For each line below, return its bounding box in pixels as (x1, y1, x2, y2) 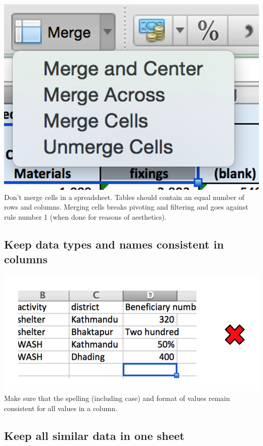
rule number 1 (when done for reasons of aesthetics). (4, 211, 167, 222)
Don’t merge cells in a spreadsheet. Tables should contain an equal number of (4, 191, 245, 202)
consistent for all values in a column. (4, 402, 117, 413)
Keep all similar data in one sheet (4, 427, 185, 443)
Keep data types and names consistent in (4, 236, 224, 252)
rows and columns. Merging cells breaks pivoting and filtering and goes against (4, 201, 248, 212)
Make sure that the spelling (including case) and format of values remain (4, 393, 230, 403)
